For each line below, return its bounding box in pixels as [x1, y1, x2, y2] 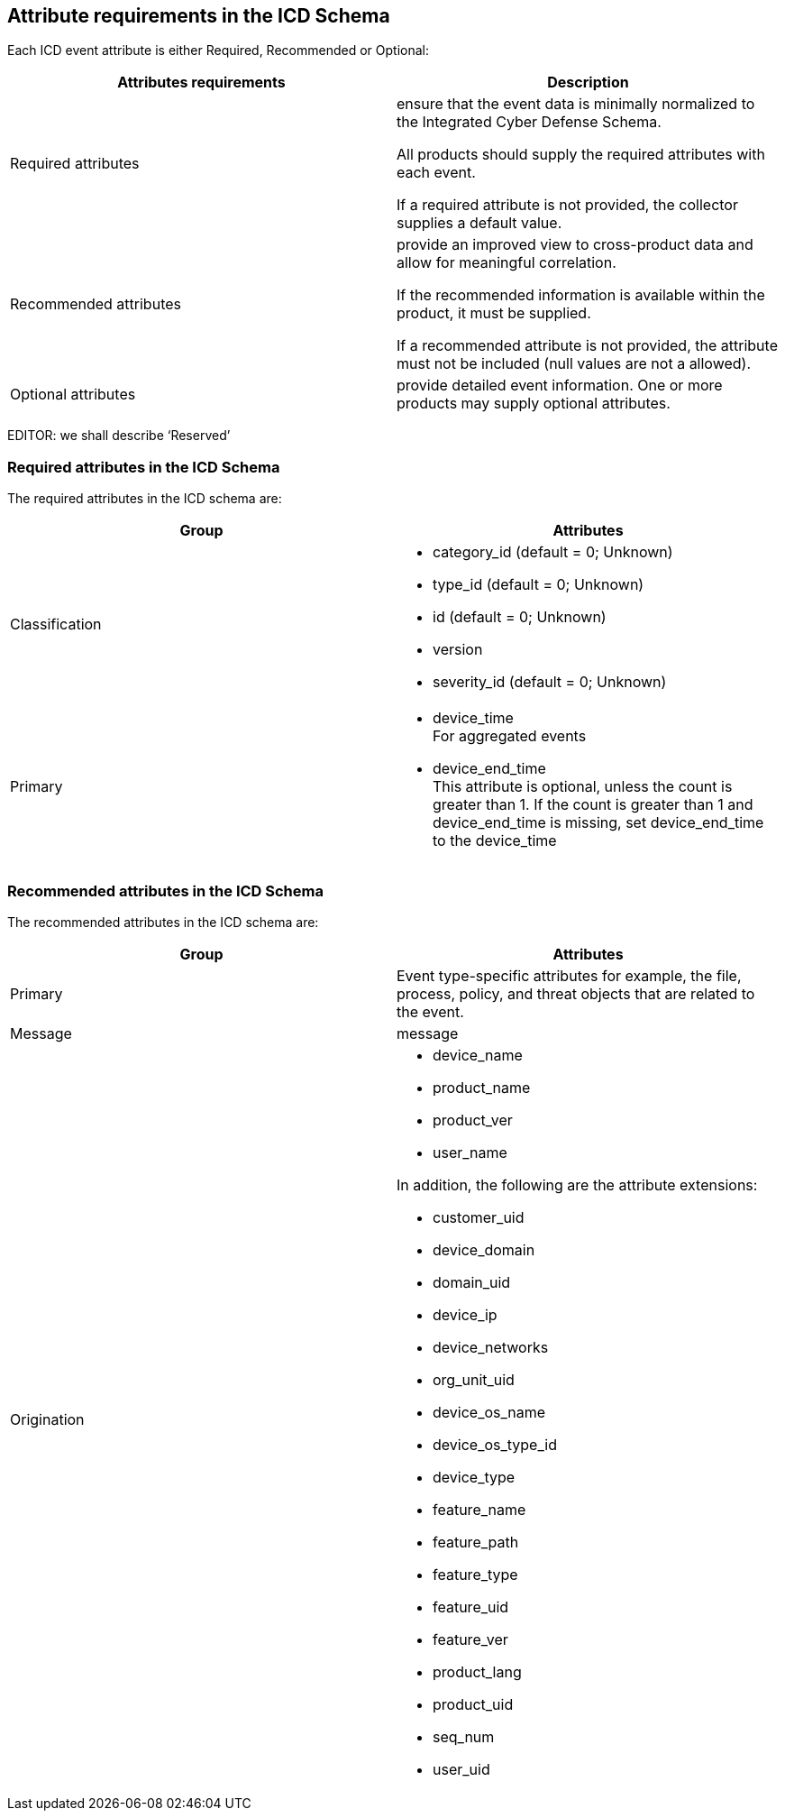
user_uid [433, 1759, 490, 1778]
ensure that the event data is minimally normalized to [397, 95, 755, 114]
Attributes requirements [117, 73, 286, 92]
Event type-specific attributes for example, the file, [397, 966, 742, 985]
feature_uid [433, 1597, 509, 1616]
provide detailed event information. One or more [397, 376, 723, 395]
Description [547, 73, 629, 92]
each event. [397, 163, 476, 182]
